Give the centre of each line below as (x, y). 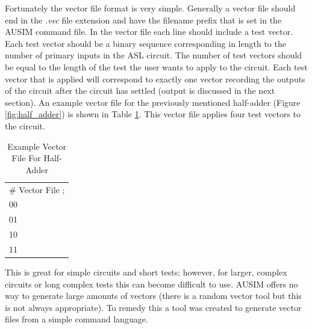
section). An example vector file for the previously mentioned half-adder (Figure (153, 102)
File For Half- (37, 158)
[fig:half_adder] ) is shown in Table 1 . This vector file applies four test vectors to (153, 114)
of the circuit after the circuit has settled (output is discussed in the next (140, 91)
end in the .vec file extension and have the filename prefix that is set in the (143, 20)
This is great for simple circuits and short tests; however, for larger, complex (146, 272)
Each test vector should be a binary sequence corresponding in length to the (145, 43)
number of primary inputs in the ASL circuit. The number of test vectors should (154, 55)
